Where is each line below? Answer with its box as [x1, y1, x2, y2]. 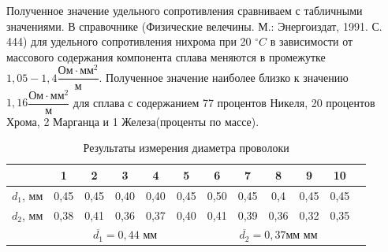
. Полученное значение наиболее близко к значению [99, 69, 349, 85]
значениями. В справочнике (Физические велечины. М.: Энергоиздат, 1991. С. [6, 17, 382, 34]
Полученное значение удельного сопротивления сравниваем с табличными [6, 2, 363, 18]
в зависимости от [270, 33, 353, 50]
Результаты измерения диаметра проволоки [83, 139, 289, 156]
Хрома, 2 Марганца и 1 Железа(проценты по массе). [6, 113, 259, 129]
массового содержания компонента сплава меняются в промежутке [6, 48, 326, 65]
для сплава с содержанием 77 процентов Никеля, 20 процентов [73, 94, 375, 110]
